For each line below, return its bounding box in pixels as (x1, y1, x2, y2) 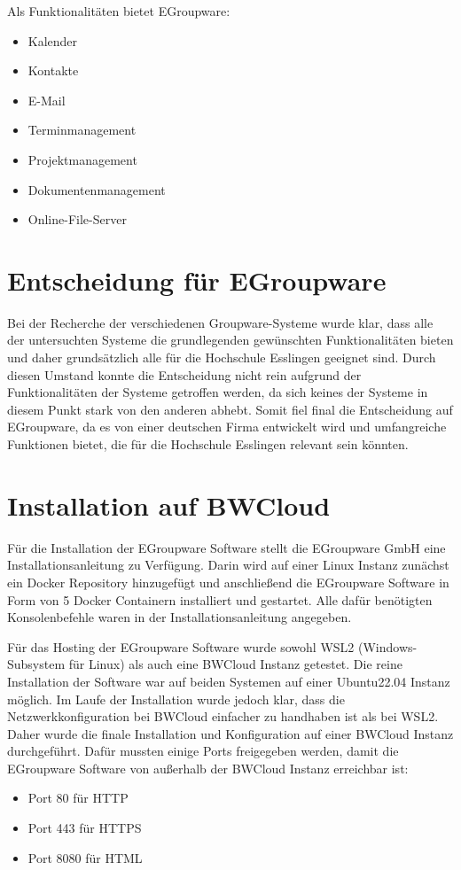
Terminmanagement (27, 120, 137, 139)
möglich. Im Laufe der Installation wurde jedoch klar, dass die (7, 689, 345, 708)
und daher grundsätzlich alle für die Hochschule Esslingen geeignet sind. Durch (7, 348, 436, 367)
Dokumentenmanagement (27, 180, 166, 198)
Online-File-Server (27, 210, 127, 229)
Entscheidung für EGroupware (7, 261, 387, 298)
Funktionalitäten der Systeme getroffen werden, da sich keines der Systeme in (7, 383, 428, 401)
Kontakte (27, 61, 79, 80)
